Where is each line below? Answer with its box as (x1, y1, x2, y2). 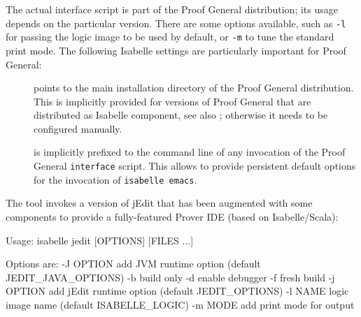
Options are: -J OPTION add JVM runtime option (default (6, 256, 261, 271)
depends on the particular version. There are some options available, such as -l (6, 15, 346, 30)
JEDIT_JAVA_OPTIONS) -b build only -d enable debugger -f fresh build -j (6, 270, 335, 284)
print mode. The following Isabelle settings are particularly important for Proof (6, 43, 346, 57)
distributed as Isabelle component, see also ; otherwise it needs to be (34, 108, 328, 122)
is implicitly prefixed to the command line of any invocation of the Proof (34, 145, 346, 159)
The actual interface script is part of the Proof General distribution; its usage (6, 2, 338, 16)
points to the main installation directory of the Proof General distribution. (34, 80, 354, 95)
